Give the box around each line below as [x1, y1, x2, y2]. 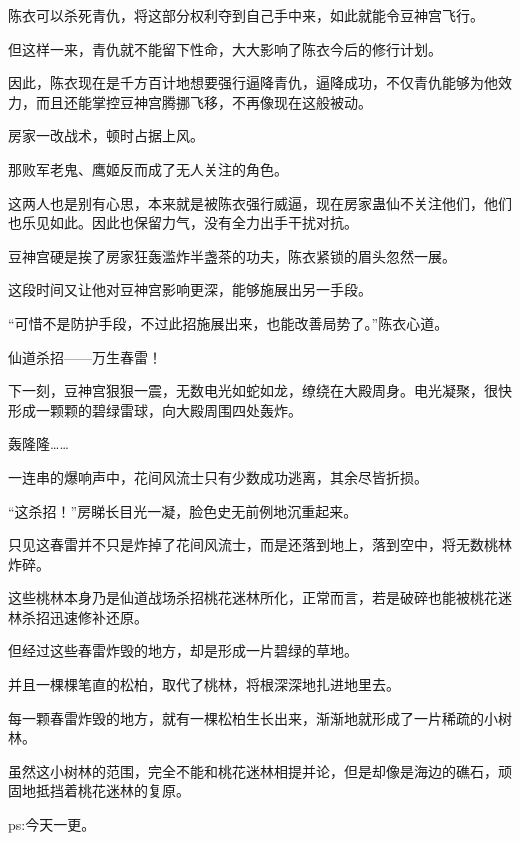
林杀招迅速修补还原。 [8, 606, 148, 627]
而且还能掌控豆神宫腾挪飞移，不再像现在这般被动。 [35, 91, 372, 112]
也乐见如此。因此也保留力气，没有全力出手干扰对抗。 [8, 212, 358, 233]
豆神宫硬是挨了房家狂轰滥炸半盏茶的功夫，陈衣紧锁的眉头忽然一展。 [8, 245, 456, 266]
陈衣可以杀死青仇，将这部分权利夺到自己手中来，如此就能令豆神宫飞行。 [8, 5, 484, 25]
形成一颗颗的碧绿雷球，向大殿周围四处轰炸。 [8, 399, 302, 420]
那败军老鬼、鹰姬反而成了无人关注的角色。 [8, 158, 288, 179]
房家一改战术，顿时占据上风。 [8, 125, 204, 146]
